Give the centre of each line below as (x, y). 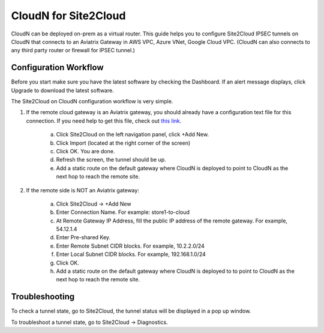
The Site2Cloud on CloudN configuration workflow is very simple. (92, 102)
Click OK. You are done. (85, 151)
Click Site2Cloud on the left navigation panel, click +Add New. (133, 135)
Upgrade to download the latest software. (62, 90)
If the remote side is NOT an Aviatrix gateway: (82, 190)
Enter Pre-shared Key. (83, 237)
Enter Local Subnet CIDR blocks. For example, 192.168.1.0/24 (131, 254)
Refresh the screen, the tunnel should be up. (111, 160)
